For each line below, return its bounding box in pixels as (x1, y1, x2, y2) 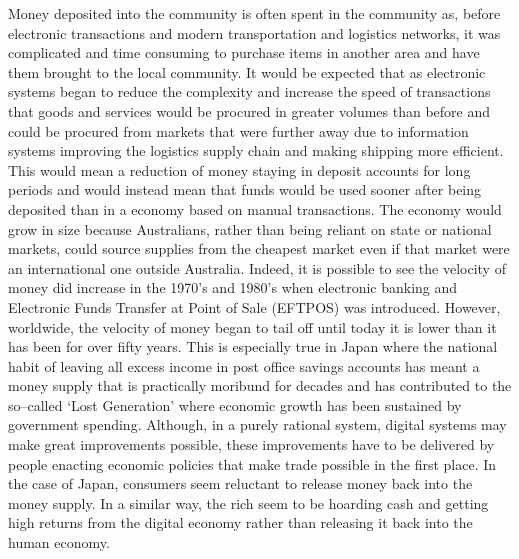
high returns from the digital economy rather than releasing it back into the (8, 512, 473, 533)
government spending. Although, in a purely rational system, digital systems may (8, 414, 507, 435)
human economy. (8, 532, 110, 553)
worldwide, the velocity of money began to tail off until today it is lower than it (8, 316, 497, 337)
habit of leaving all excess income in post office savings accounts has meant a (8, 355, 480, 376)
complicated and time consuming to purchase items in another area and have (8, 42, 480, 63)
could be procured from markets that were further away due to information (8, 120, 469, 141)
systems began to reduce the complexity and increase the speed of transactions (8, 81, 491, 102)
